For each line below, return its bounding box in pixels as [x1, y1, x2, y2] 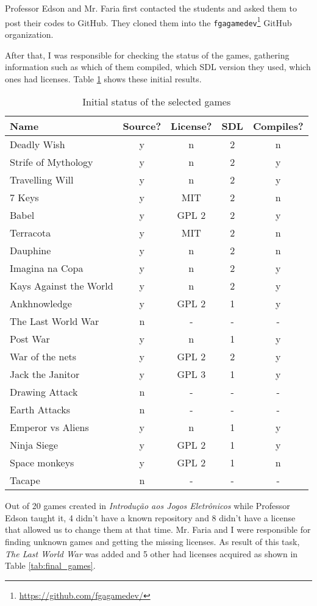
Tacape [10, 473, 40, 488]
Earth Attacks [10, 402, 71, 417]
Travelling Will [10, 173, 74, 187]
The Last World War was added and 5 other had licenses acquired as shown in [5, 547, 298, 560]
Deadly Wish [10, 137, 65, 152]
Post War [10, 332, 50, 346]
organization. [5, 27, 54, 40]
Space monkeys [10, 455, 74, 470]
